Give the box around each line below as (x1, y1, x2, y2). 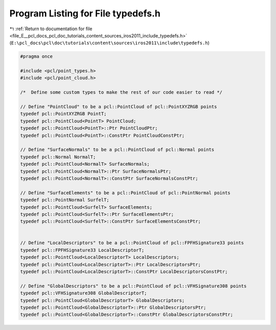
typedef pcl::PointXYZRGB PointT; (20, 111, 107, 117)
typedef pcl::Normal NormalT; (20, 154, 96, 160)
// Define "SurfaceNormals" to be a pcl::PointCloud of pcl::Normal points (20, 147, 215, 153)
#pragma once (20, 54, 53, 59)
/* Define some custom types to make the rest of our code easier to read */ (20, 90, 222, 95)
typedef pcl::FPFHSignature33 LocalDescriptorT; (20, 247, 145, 253)
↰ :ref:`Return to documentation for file (9, 26, 93, 32)
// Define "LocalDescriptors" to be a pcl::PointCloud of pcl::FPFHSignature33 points (20, 240, 244, 246)
